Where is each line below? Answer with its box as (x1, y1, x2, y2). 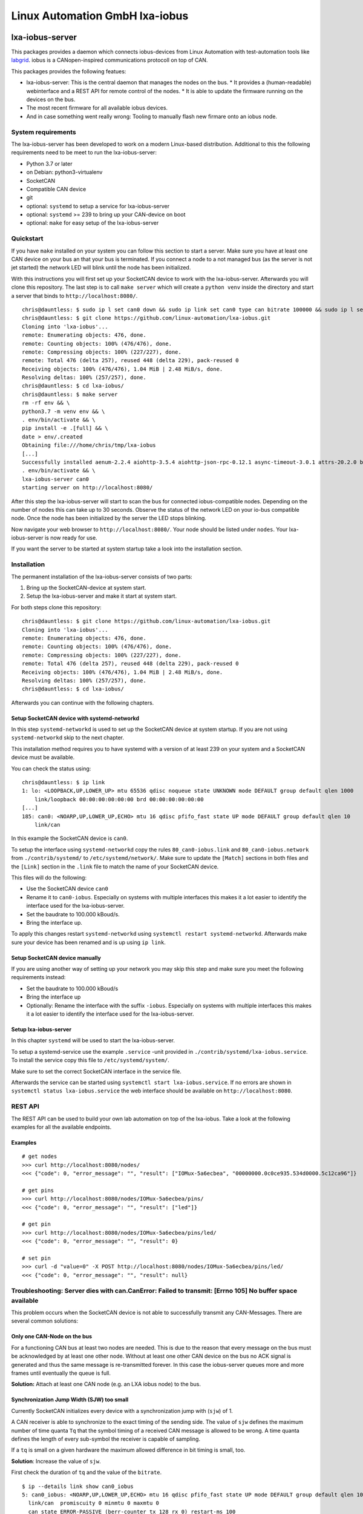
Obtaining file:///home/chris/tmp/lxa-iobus (22, 442, 157, 449)
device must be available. (11, 754, 75, 761)
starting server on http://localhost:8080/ (22, 484, 153, 491)
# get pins (22, 1187, 54, 1194)
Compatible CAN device (26, 185, 87, 193)
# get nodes (22, 1153, 57, 1160)
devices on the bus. (26, 96, 76, 103)
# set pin (22, 1254, 51, 1261)
